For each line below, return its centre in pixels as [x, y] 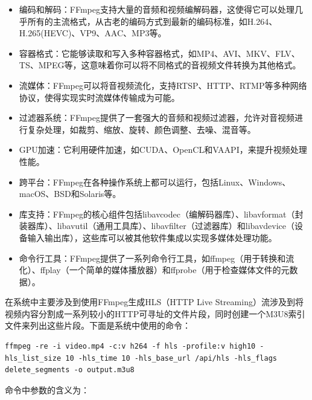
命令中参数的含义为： [47, 389]
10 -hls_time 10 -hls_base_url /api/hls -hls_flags [171, 358]
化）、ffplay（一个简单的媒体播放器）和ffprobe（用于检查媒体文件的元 [154, 270]
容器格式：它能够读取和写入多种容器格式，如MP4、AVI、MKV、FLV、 [159, 53]
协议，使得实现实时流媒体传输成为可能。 [99, 97]
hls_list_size [33, 358]
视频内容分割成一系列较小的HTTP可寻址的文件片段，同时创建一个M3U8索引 [155, 313]
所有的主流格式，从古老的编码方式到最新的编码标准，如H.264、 [152, 21]
